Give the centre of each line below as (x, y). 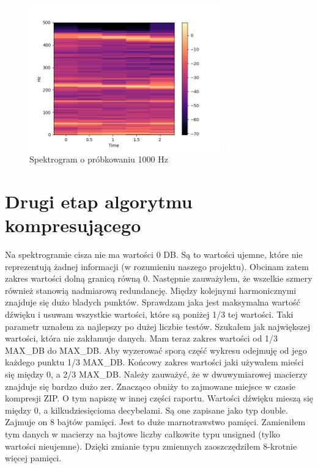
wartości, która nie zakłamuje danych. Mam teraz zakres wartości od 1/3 (142, 338)
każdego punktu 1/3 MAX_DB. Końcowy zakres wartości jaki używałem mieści (154, 362)
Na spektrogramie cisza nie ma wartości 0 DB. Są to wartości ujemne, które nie (154, 254)
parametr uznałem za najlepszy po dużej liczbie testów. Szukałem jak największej (158, 326)
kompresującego (73, 225)
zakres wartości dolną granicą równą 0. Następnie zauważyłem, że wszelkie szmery (159, 278)
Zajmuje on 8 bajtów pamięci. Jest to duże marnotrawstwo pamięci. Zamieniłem (155, 422)
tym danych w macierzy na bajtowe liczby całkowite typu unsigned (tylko (143, 433)
